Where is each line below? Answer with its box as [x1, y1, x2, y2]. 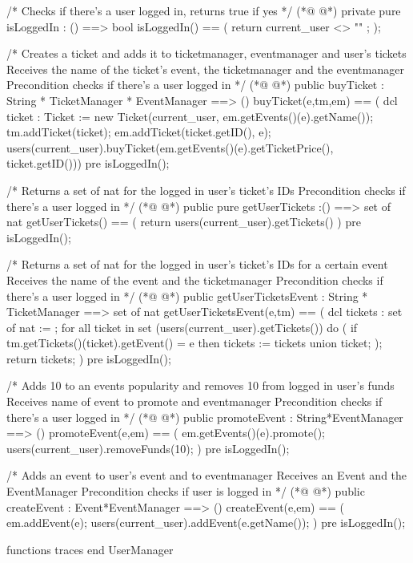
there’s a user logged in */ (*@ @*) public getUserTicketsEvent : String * [6, 287, 368, 304]
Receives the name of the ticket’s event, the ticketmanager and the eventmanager [6, 60, 404, 77]
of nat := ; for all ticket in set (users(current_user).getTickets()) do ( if [6, 318, 358, 335]
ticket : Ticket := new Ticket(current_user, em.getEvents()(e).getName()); [6, 107, 374, 124]
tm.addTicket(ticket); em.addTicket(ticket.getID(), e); [6, 124, 271, 140]
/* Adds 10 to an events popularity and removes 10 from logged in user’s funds [6, 377, 395, 394]
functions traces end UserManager [6, 541, 174, 557]
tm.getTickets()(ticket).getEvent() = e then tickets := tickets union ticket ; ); [6, 334, 383, 351]
